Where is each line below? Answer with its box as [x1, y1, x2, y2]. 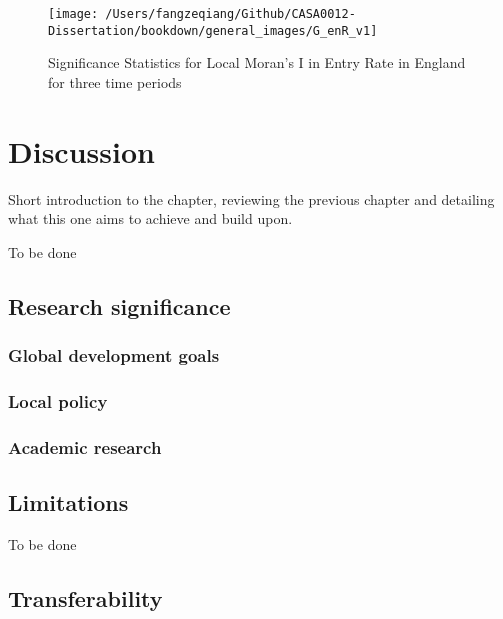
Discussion [8, 130, 155, 171]
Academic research [8, 434, 162, 459]
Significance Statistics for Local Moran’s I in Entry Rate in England [48, 52, 466, 73]
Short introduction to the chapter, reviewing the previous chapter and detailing [8, 188, 495, 209]
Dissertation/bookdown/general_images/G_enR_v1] [48, 23, 378, 38]
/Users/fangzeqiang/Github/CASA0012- [105, 7, 356, 21]
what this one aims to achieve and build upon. [8, 208, 293, 229]
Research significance [8, 290, 231, 321]
